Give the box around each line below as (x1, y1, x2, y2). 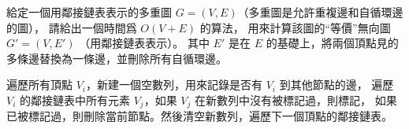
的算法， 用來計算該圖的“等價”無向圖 (199, 19, 391, 35)
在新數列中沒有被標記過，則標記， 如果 (195, 91, 397, 108)
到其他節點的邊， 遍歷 (279, 76, 394, 93)
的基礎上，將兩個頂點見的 (266, 35, 399, 51)
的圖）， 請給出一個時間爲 (6, 19, 137, 35)
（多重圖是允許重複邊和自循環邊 (237, 4, 403, 20)
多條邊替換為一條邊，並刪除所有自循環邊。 (6, 50, 227, 66)
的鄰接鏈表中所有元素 (20, 91, 131, 108)
